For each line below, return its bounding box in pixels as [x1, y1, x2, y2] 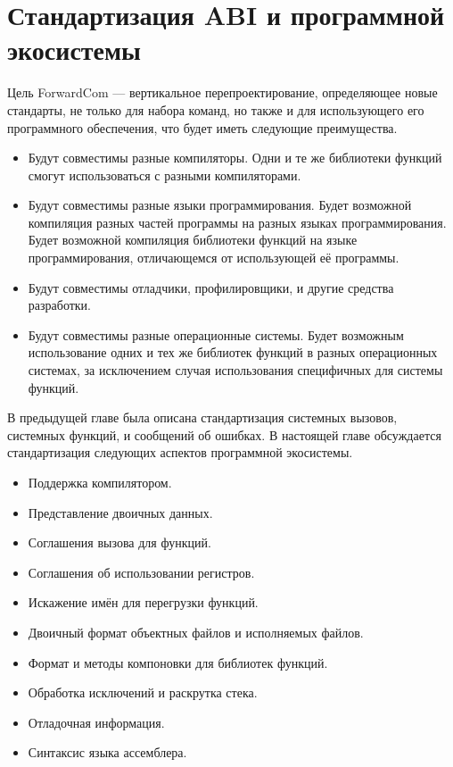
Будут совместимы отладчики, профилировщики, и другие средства [28, 278, 394, 296]
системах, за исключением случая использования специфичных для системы [28, 361, 443, 379]
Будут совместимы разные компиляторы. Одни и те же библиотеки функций [28, 148, 442, 167]
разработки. [28, 296, 91, 314]
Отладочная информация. [28, 713, 165, 731]
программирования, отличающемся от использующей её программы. [28, 248, 399, 267]
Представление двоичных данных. [28, 503, 213, 521]
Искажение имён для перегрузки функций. [28, 593, 259, 612]
